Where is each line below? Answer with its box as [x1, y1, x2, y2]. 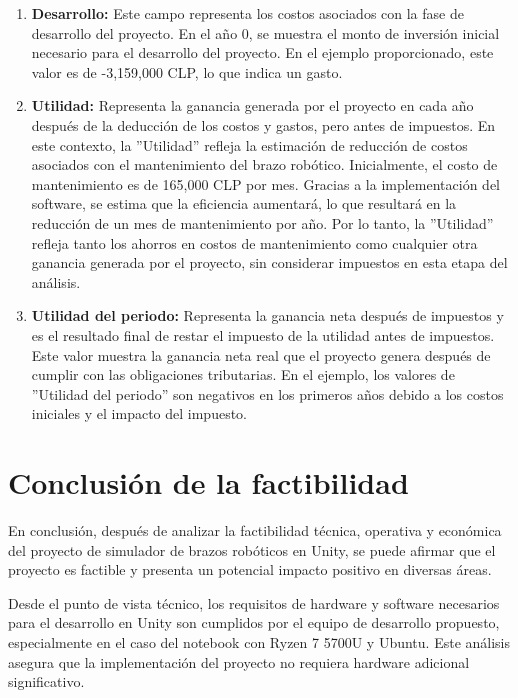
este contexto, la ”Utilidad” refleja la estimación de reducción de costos [31, 134, 468, 155]
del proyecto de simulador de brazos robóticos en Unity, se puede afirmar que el [8, 539, 496, 560]
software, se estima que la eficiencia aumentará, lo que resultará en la [31, 193, 457, 214]
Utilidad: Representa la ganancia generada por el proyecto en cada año [31, 95, 474, 116]
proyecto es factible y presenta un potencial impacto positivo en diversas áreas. [8, 559, 492, 580]
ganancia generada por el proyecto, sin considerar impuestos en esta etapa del [31, 252, 508, 273]
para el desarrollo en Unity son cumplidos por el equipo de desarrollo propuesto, [8, 612, 500, 633]
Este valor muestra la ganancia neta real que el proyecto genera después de [31, 344, 491, 365]
